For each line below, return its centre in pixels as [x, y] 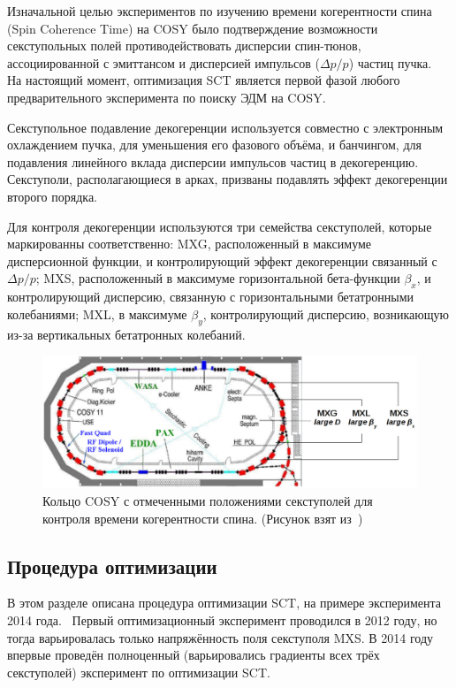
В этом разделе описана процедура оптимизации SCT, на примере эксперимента [224, 603]
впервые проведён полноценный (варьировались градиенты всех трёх [194, 655]
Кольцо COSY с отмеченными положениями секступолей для [208, 500]
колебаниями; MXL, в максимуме [97, 313]
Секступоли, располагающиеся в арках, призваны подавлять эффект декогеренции [228, 179]
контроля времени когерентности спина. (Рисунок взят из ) [203, 518]
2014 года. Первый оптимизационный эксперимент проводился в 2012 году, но [222, 619]
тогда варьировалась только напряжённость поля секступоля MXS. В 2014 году [220, 637]
